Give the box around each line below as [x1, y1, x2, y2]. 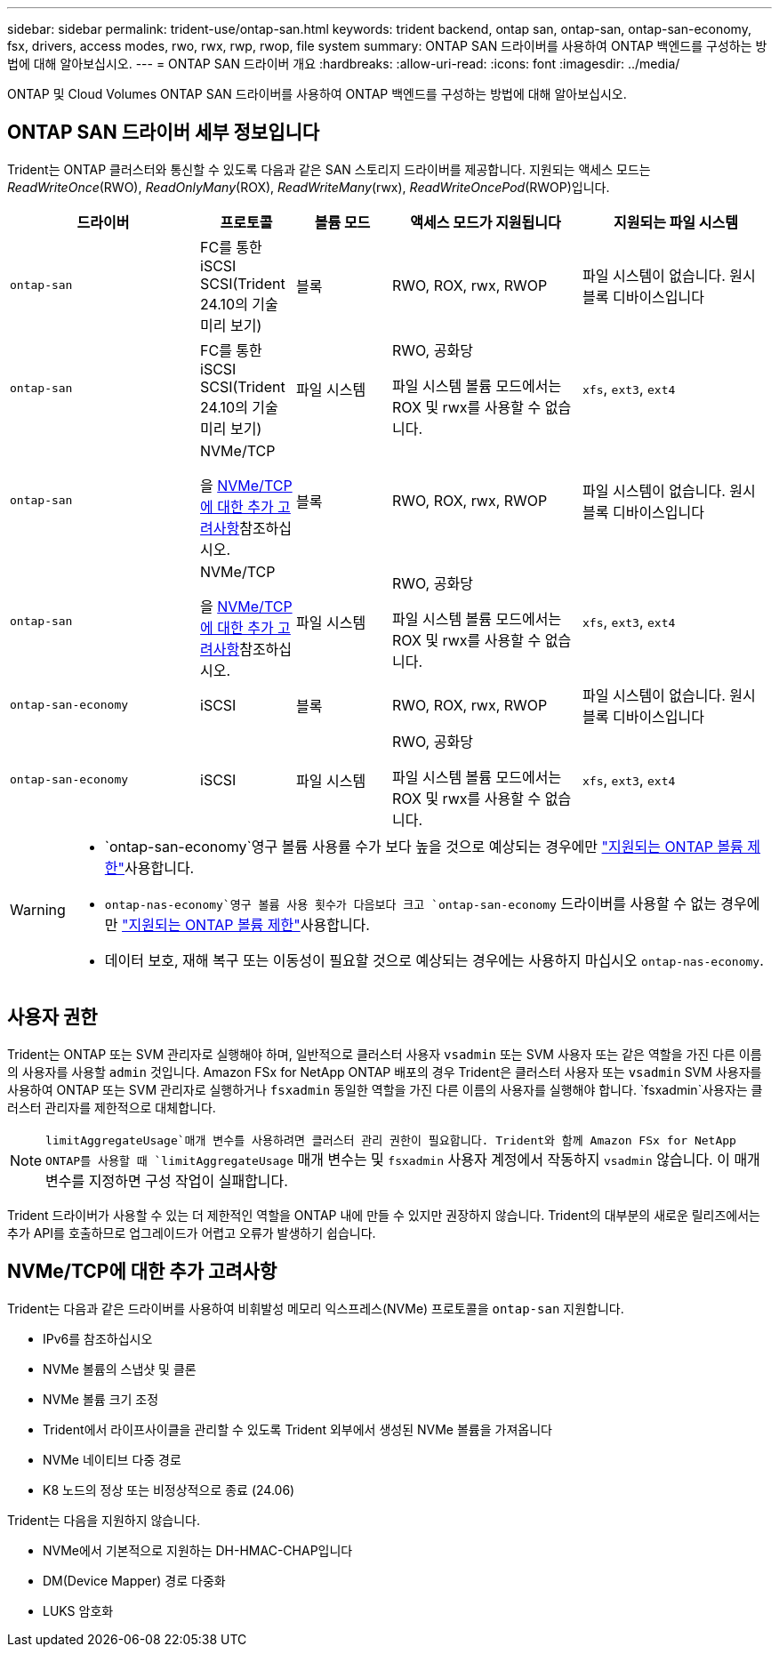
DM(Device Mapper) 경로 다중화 [43, 1572, 226, 1588]
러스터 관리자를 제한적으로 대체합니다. [7, 1099, 216, 1115]
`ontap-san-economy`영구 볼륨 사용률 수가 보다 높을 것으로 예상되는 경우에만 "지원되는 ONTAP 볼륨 [104, 837, 743, 855]
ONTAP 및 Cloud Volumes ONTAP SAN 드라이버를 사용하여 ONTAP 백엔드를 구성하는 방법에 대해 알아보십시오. [7, 86, 627, 101]
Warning [10, 900, 66, 919]
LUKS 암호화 [43, 1602, 114, 1618]
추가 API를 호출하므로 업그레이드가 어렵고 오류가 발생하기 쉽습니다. [7, 1224, 376, 1240]
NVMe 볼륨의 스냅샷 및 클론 [43, 1361, 197, 1377]
